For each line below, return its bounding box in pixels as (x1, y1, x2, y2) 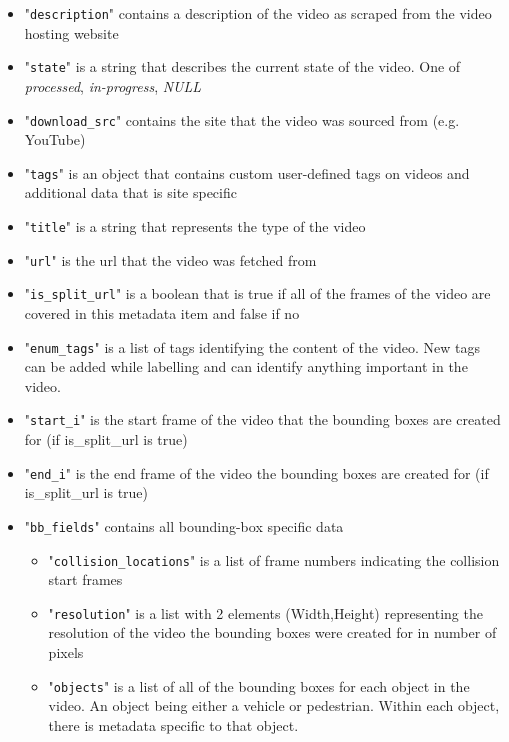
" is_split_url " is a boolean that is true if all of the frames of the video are (24, 283, 491, 304)
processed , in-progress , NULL (24, 75, 202, 96)
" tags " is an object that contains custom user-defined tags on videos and (24, 162, 470, 183)
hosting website (24, 22, 119, 43)
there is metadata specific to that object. (48, 714, 299, 735)
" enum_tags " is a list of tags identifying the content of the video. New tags (24, 336, 480, 357)
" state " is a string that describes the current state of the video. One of (24, 56, 461, 77)
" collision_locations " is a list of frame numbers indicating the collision (48, 549, 500, 570)
